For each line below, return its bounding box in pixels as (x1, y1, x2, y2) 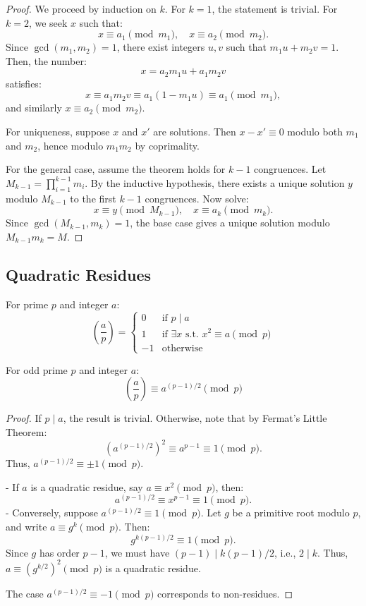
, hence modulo (37, 138, 104, 152)
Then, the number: (6, 53, 87, 68)
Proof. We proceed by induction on (6, 1, 157, 16)
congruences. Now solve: (145, 190, 249, 205)
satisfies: (6, 75, 42, 90)
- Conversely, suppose (6, 505, 98, 520)
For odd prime (6, 362, 68, 377)
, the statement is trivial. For (212, 1, 338, 16)
